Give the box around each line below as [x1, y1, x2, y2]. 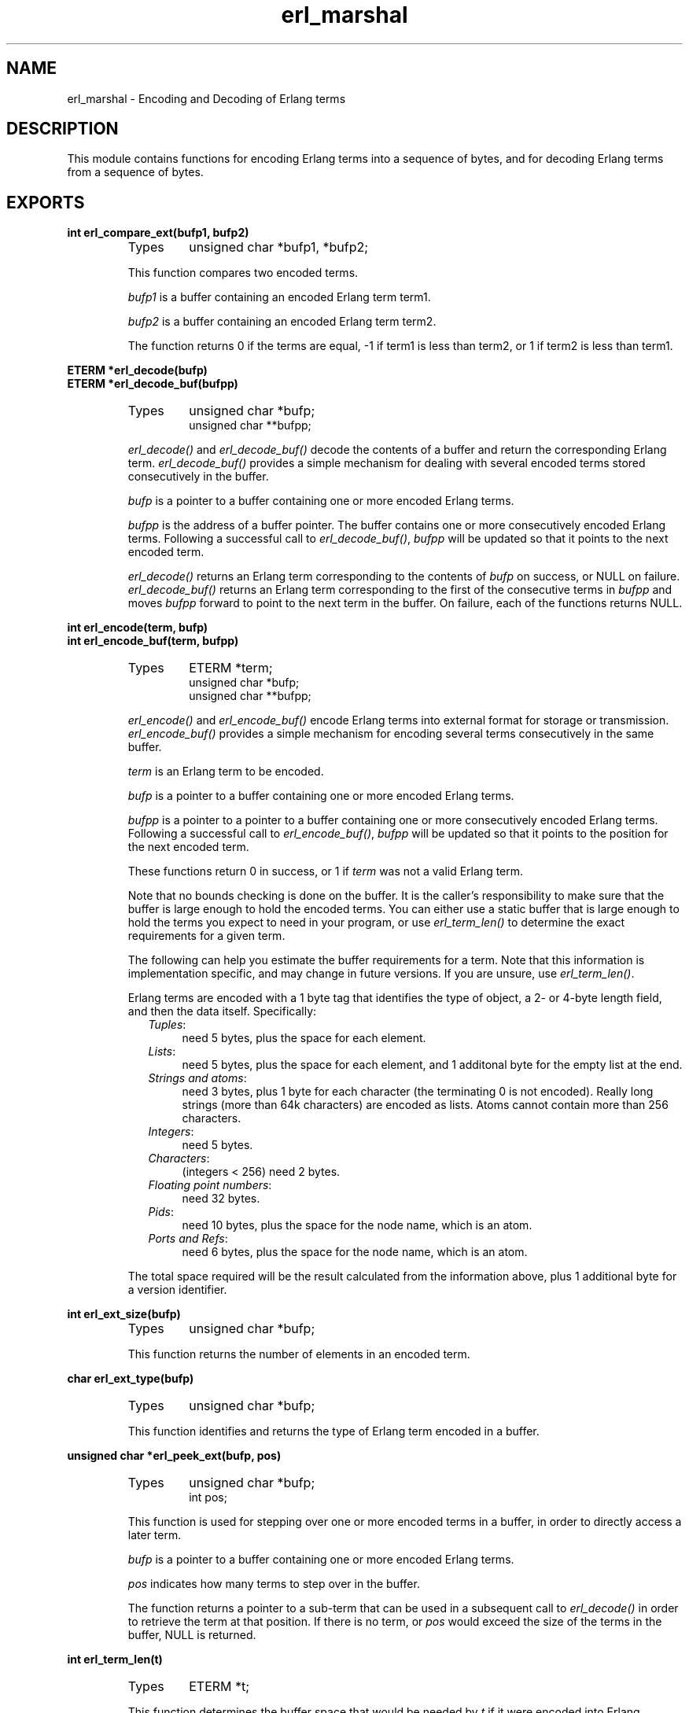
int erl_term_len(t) [67, 1652, 163, 1667]
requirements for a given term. [127, 929, 286, 943]
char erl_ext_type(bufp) [67, 1372, 194, 1386]
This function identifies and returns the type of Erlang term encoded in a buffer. [127, 1424, 540, 1439]
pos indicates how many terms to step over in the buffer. [127, 1577, 420, 1591]
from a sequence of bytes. [67, 165, 204, 179]
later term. [127, 1528, 182, 1542]
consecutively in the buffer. [127, 470, 269, 484]
